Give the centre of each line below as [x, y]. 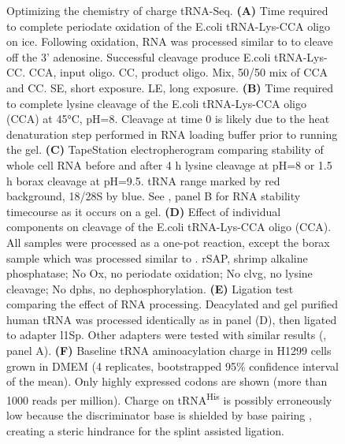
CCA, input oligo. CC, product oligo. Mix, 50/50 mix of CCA [178, 72]
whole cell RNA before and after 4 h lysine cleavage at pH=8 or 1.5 [169, 164]
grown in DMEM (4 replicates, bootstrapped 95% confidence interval [172, 366]
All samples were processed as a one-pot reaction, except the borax [168, 242]
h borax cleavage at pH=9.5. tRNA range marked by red [143, 180]
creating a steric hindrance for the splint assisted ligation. [145, 430]
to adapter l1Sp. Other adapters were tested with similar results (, [167, 335]
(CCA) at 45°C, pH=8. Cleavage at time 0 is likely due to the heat [168, 119]
